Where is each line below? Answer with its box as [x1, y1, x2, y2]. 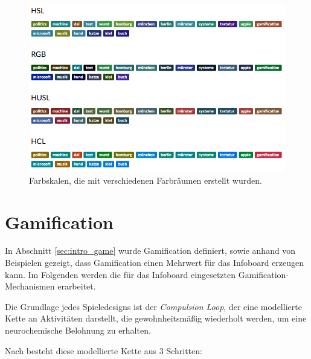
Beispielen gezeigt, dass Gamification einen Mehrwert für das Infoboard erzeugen [5, 256, 304, 269]
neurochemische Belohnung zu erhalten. [5, 324, 151, 337]
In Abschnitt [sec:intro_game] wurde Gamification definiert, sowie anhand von [5, 244, 296, 257]
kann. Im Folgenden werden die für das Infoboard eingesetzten [5, 268, 236, 280]
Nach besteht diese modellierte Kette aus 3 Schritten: [5, 344, 202, 357]
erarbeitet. [57, 280, 96, 293]
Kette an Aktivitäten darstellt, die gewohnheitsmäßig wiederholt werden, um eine [5, 312, 307, 325]
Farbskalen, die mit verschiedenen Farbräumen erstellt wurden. [29, 173, 262, 186]
